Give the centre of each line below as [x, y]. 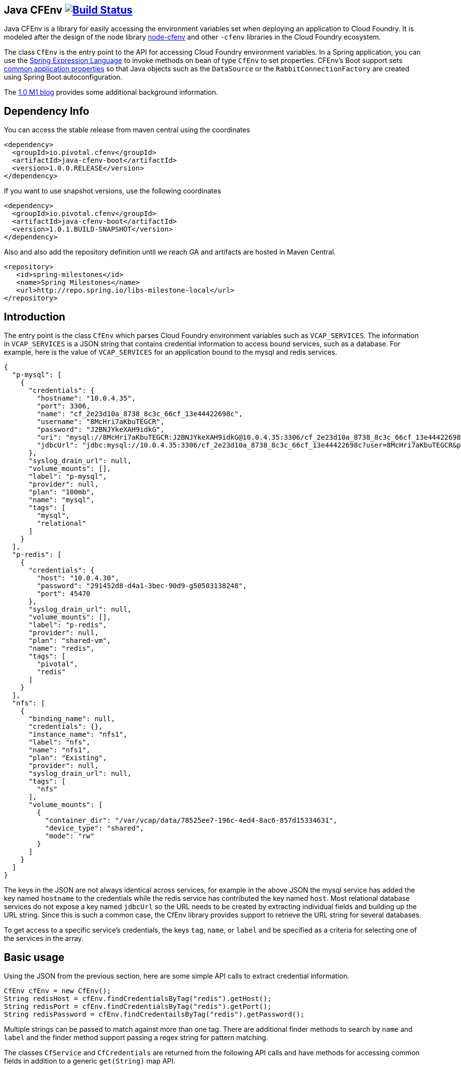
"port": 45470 [64, 594]
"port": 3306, [64, 406]
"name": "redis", [62, 649]
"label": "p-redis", [68, 625]
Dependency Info [47, 111]
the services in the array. [44, 939]
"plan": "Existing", [68, 758]
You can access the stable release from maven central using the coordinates [127, 130]
